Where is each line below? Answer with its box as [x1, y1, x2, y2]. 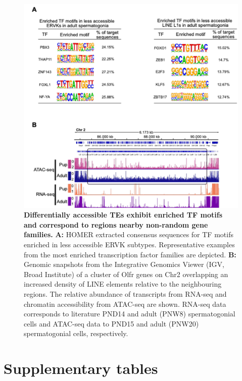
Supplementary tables [4, 358, 158, 378]
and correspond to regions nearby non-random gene [24, 219, 208, 230]
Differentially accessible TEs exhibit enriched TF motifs [24, 209, 223, 220]
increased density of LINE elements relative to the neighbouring [24, 279, 222, 289]
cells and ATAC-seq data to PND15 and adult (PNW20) [24, 318, 199, 329]
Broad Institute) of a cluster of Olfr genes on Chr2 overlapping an [24, 268, 228, 279]
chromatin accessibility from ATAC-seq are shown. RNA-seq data [24, 298, 226, 309]
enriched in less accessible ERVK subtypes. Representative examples [24, 239, 235, 250]
